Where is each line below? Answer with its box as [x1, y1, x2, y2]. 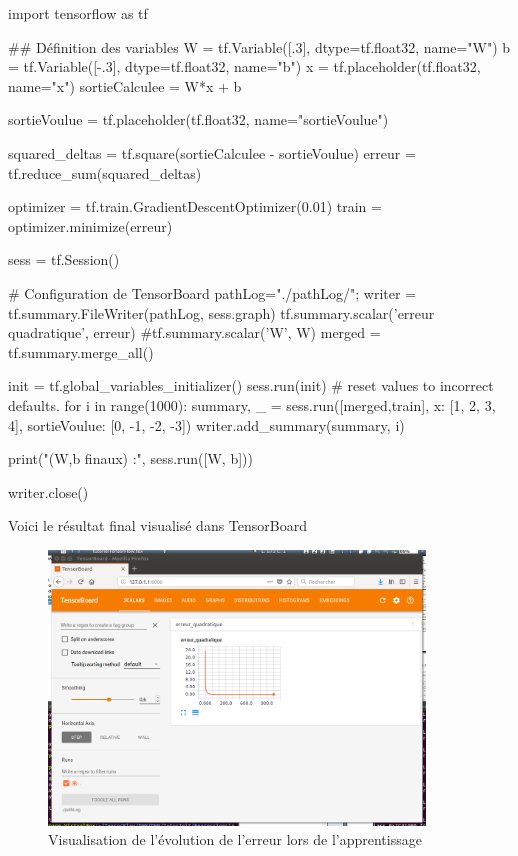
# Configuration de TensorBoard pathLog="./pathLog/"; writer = [8, 282, 417, 303]
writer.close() [8, 481, 89, 502]
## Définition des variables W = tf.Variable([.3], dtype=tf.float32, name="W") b [8, 36, 511, 57]
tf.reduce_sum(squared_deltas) [8, 162, 202, 183]
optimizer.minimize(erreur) [8, 215, 173, 236]
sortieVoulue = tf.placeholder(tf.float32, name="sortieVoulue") [8, 109, 389, 130]
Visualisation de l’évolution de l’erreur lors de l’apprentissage [48, 829, 422, 850]
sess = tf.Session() [8, 249, 120, 270]
